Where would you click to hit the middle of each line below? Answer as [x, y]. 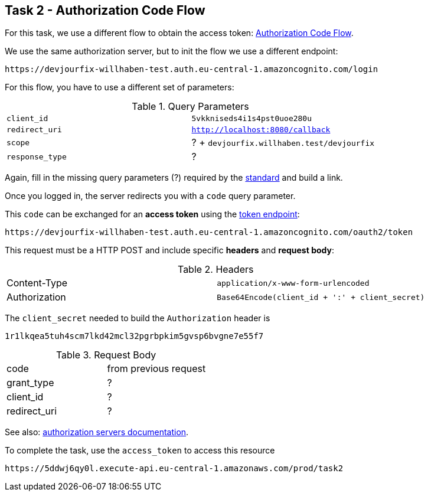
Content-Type [37, 283]
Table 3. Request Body [106, 355]
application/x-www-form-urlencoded [293, 283]
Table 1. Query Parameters [190, 107]
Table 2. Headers [215, 270]
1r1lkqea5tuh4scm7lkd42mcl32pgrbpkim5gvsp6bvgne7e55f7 [134, 336]
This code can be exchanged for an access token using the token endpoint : [152, 214]
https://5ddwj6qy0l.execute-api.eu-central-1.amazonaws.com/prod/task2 [174, 469]
